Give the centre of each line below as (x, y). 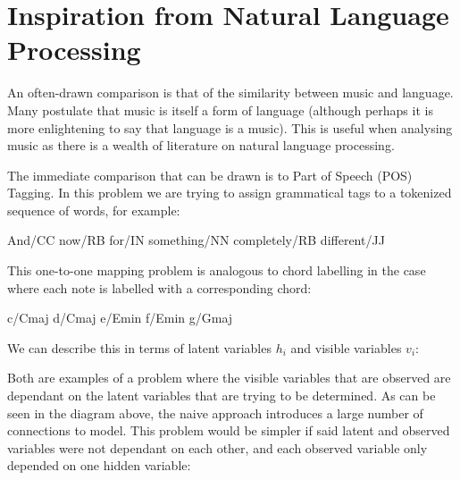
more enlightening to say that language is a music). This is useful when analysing (230, 127)
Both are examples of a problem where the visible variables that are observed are (229, 378)
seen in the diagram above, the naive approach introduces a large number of (215, 413)
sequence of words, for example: (94, 210)
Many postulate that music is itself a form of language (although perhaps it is (220, 109)
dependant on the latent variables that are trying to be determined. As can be (222, 396)
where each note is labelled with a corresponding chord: (159, 287)
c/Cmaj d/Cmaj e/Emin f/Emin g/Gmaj (120, 318)
